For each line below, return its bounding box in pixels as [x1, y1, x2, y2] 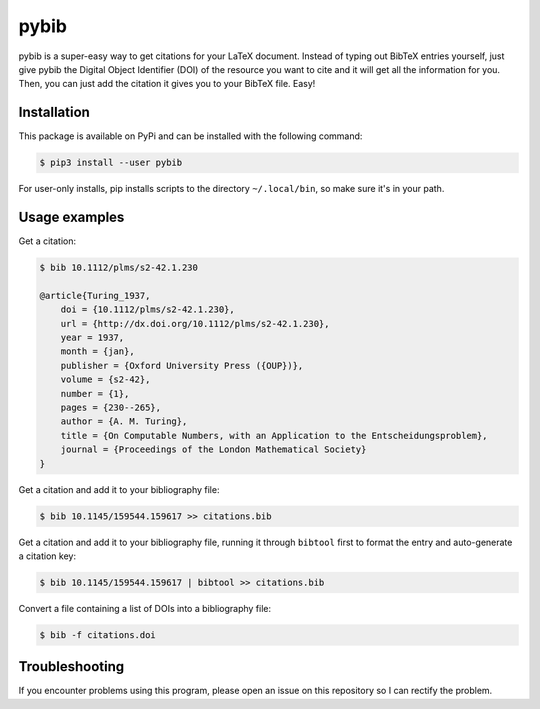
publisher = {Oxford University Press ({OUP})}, [60, 360, 304, 371]
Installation [18, 104, 90, 121]
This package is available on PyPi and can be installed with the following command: [18, 130, 363, 142]
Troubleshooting [18, 658, 125, 675]
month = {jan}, [60, 346, 135, 357]
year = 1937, [60, 332, 125, 344]
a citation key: [18, 550, 77, 562]
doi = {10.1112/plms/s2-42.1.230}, [60, 304, 235, 315]
